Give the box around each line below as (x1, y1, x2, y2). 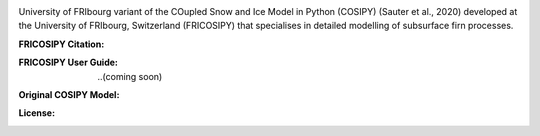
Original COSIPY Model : (18, 88, 120, 100)
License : (18, 107, 55, 119)
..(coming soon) (97, 70, 163, 82)
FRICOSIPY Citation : (18, 38, 105, 50)
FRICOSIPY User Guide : (18, 56, 119, 69)
